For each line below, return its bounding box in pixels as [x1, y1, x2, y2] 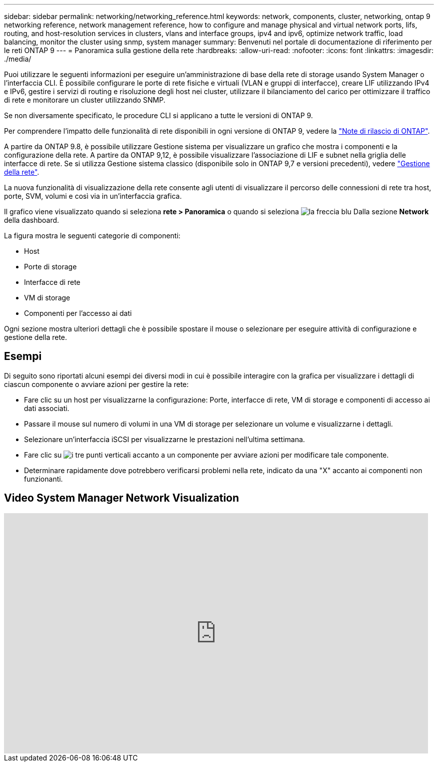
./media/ [4, 55, 31, 63]
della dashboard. [4, 216, 59, 224]
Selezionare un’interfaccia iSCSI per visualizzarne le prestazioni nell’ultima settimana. [24, 435, 305, 444]
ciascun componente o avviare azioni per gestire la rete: [4, 379, 189, 389]
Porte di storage [24, 262, 77, 271]
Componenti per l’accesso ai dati [24, 309, 132, 317]
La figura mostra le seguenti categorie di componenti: [4, 231, 180, 240]
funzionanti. [24, 474, 63, 483]
